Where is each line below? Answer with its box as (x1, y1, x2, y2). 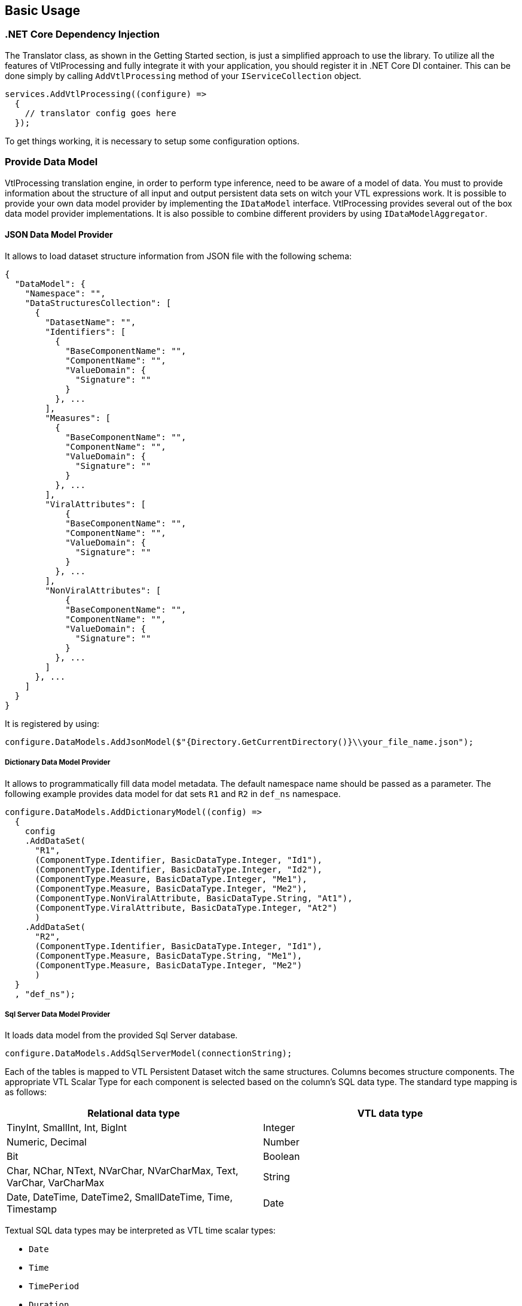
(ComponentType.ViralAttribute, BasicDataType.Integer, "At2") (35, 902, 338, 913)
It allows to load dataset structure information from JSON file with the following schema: (5, 250, 352, 261)
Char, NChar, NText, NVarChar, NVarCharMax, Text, (7, 1165, 239, 1177)
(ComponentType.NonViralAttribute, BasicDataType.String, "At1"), (35, 893, 353, 903)
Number (263, 1136, 300, 1149)
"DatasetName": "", (45, 317, 136, 327)
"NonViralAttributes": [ (45, 585, 161, 595)
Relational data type (87, 1107, 180, 1120)
